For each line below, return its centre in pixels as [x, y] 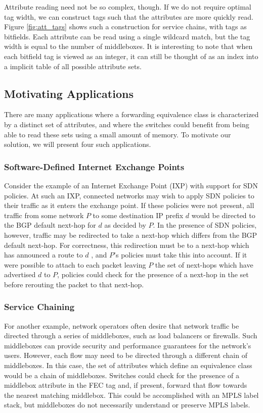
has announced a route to [43, 255]
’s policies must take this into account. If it [181, 255]
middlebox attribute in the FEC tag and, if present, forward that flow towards [126, 385]
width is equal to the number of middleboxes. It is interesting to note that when [128, 46]
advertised [20, 274]
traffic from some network [44, 215]
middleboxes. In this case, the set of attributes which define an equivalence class [128, 365]
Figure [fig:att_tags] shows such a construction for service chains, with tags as [125, 27]
